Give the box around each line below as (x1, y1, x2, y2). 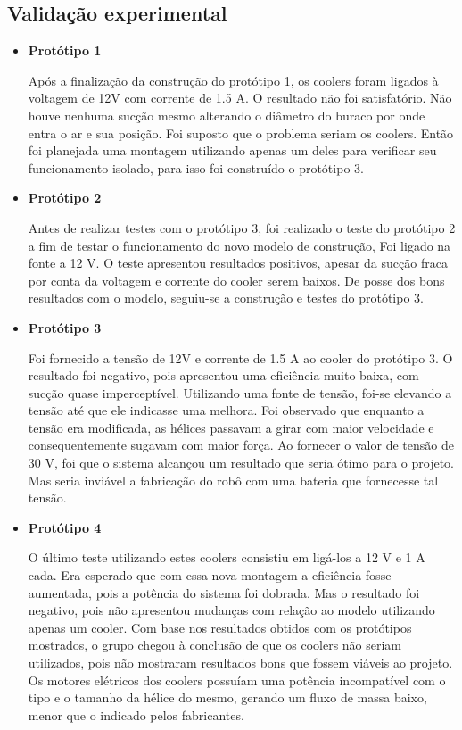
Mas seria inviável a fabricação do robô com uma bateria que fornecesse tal (28, 470, 439, 489)
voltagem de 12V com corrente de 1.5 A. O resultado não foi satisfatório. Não (28, 88, 452, 107)
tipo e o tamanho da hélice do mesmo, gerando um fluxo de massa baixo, (28, 688, 427, 707)
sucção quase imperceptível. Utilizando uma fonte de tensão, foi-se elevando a (28, 383, 452, 402)
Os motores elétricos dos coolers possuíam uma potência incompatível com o (28, 670, 446, 689)
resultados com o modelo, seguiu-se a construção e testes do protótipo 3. (28, 288, 424, 307)
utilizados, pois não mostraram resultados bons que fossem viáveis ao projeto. (28, 653, 453, 672)
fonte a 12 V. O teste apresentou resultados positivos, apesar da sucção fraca (28, 253, 448, 272)
